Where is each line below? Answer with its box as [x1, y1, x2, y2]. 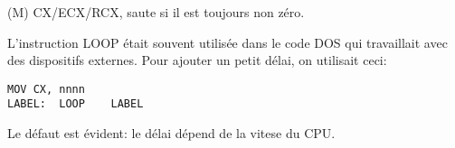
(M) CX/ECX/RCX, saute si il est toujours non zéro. [7, 3, 305, 21]
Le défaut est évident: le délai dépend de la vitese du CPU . [7, 124, 336, 143]
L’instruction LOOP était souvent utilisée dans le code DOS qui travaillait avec [7, 32, 448, 51]
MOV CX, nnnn [7, 82, 85, 96]
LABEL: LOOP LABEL [7, 97, 144, 111]
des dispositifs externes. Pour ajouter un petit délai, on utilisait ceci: [7, 51, 387, 69]
